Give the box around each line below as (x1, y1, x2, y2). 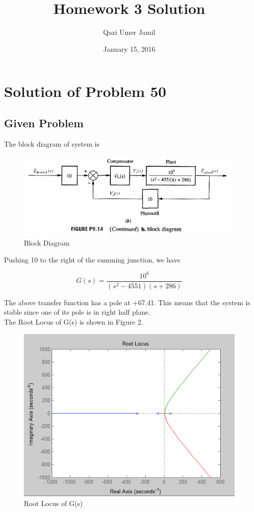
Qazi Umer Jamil (103, 27, 156, 37)
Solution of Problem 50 (4, 81, 167, 101)
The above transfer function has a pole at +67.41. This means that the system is (4, 297, 251, 307)
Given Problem (4, 115, 84, 130)
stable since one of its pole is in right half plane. (4, 307, 151, 317)
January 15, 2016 (103, 43, 156, 54)
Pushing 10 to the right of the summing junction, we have (4, 254, 180, 264)
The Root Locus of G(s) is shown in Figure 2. (4, 317, 143, 327)
